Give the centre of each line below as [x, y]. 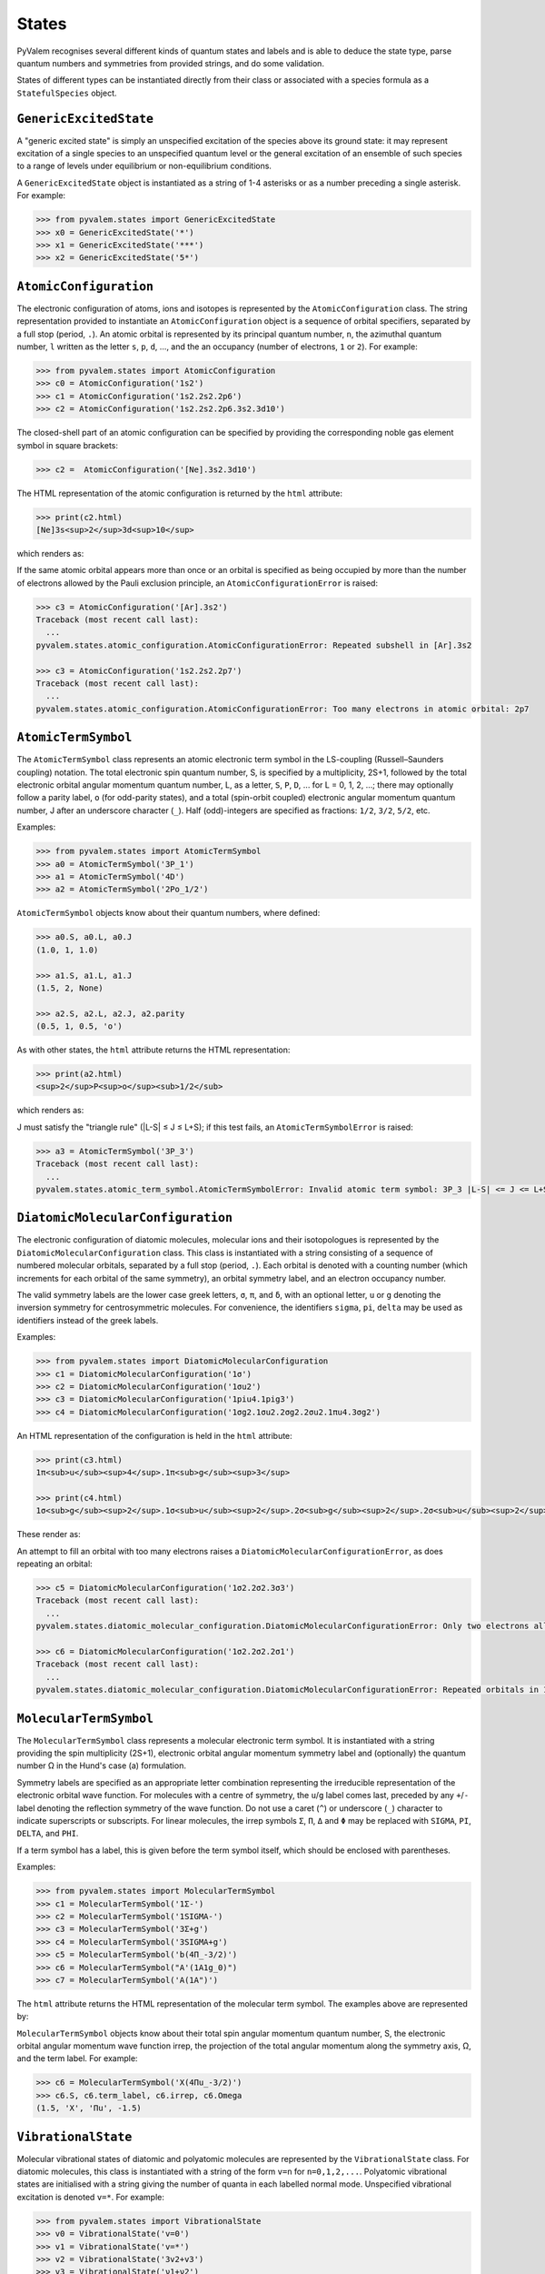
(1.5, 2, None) [69, 988]
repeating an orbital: [54, 1564]
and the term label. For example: [77, 2058]
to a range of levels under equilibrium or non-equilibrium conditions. [144, 166]
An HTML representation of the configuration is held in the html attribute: [154, 1435]
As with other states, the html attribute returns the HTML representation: [154, 1050]
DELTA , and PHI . [48, 1834]
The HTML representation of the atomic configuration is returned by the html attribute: [180, 493]
